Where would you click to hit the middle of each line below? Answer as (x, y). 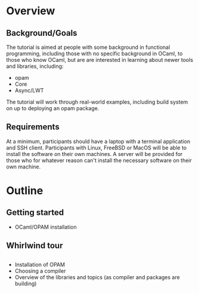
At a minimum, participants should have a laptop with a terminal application (98, 141)
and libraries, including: (35, 66)
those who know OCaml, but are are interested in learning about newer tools (100, 60)
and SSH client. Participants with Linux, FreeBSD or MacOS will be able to (97, 148)
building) (26, 283)
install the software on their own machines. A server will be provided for (94, 154)
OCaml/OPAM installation (46, 227)
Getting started (35, 213)
